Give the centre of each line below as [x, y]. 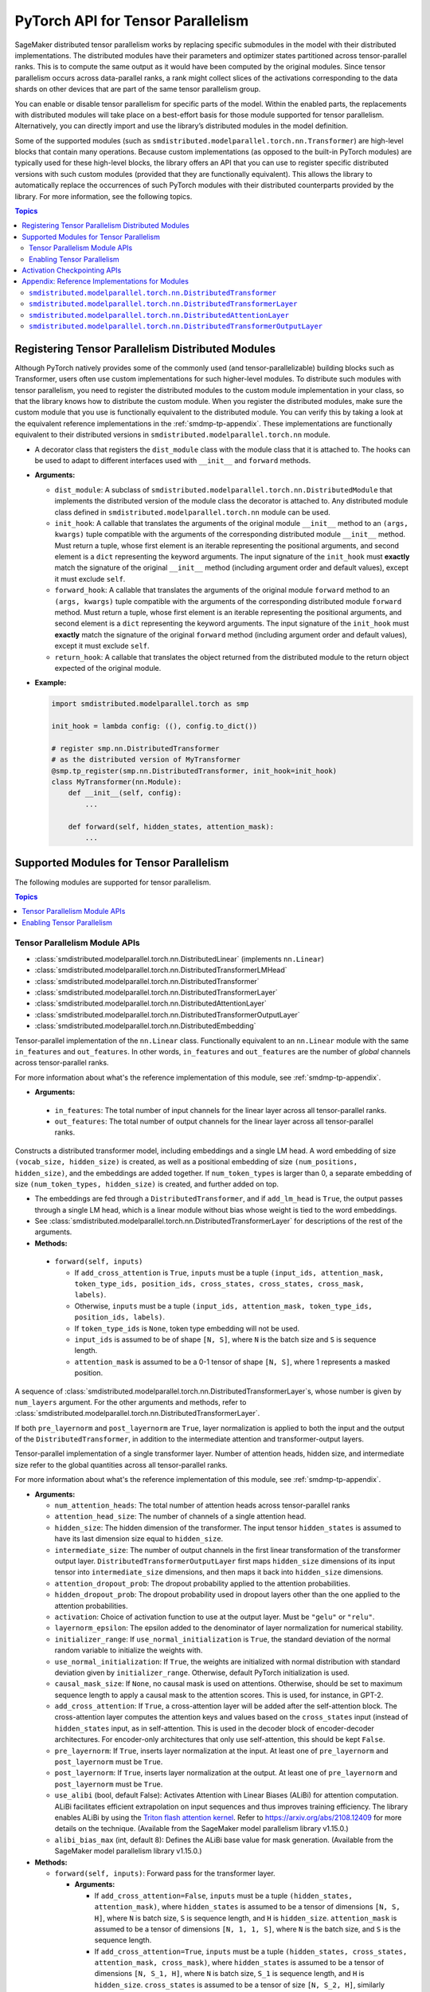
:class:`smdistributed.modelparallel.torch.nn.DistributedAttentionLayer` [150, 1003]
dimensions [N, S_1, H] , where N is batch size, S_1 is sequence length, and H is [229, 1974]
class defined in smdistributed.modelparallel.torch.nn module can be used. [192, 512]
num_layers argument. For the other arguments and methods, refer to [131, 1402]
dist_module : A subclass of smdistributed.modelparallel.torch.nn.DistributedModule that [224, 489]
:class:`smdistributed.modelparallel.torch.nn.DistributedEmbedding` [145, 1026]
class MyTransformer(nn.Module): [117, 782]
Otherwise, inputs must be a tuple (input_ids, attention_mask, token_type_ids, [224, 1306]
